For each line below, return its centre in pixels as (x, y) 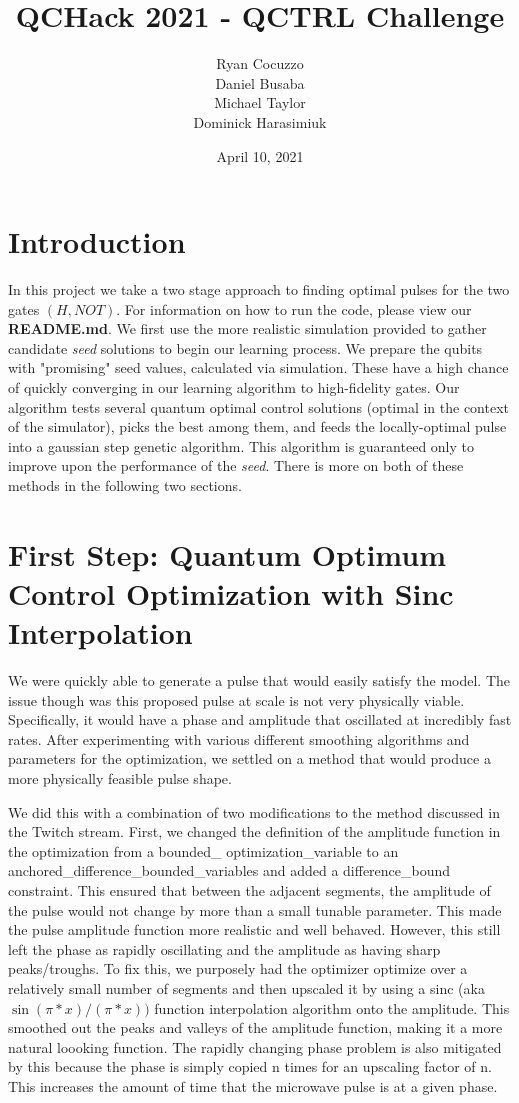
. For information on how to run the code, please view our (294, 308)
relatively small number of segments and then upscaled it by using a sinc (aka (246, 987)
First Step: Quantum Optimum (227, 553)
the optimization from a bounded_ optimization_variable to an (203, 850)
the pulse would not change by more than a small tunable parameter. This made (255, 909)
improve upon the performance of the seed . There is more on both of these (236, 465)
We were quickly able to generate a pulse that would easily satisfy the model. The (259, 680)
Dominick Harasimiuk (260, 121)
